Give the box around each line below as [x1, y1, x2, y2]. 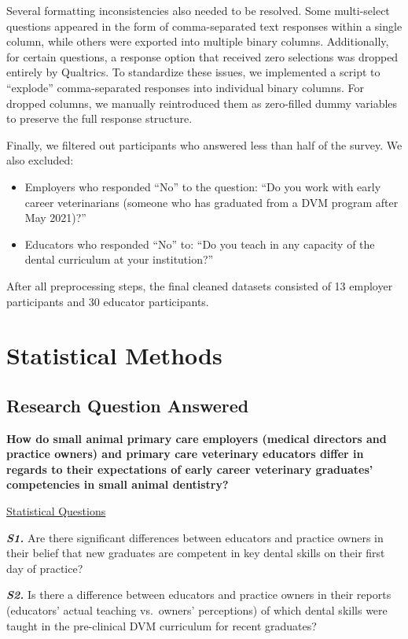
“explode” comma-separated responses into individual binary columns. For [6, 79, 364, 95]
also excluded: [6, 152, 74, 168]
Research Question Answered [6, 393, 249, 417]
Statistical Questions [6, 503, 106, 519]
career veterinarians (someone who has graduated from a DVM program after [24, 194, 399, 210]
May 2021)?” [24, 209, 86, 226]
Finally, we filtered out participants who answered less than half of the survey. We [6, 136, 402, 153]
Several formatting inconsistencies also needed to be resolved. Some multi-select [6, 2, 390, 18]
